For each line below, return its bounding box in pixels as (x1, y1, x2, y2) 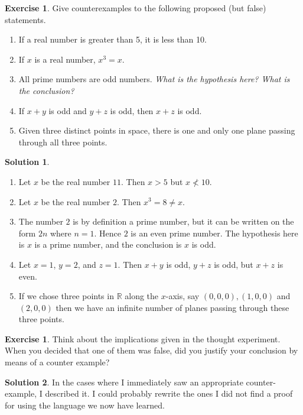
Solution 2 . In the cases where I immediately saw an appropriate (5, 375, 243, 388)
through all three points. (18, 135, 107, 148)
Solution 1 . (5, 155, 50, 168)
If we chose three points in (18, 290, 114, 302)
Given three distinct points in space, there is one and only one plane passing (18, 124, 295, 137)
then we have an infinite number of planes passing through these (56, 301, 289, 313)
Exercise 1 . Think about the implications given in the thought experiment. (5, 332, 281, 345)
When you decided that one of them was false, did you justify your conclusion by (5, 344, 298, 356)
